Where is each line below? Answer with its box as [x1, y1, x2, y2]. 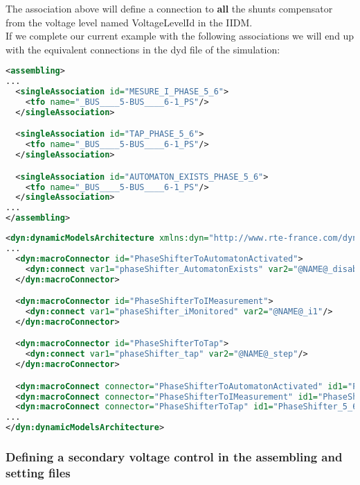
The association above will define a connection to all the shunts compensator [6, 1, 333, 15]
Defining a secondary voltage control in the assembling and [6, 448, 343, 465]
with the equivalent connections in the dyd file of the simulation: [6, 42, 280, 56]
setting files [6, 463, 71, 481]
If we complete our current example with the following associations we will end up [6, 28, 354, 43]
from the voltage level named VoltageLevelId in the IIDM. [6, 15, 253, 29]
